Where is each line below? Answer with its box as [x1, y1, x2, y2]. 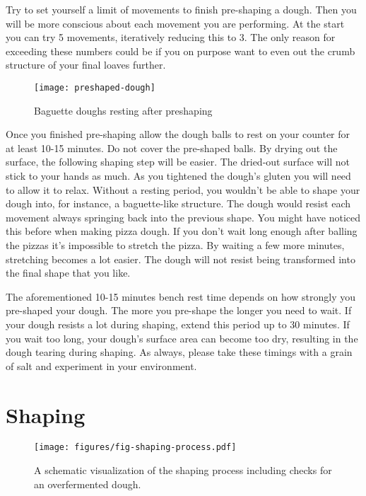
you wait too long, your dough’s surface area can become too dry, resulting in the [6, 330, 358, 345]
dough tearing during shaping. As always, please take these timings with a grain [6, 345, 353, 359]
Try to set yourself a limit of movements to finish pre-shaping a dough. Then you [6, 2, 357, 16]
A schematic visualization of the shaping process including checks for [34, 463, 332, 478]
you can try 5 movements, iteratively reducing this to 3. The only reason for [6, 30, 336, 45]
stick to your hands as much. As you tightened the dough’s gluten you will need [6, 168, 351, 183]
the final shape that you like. [6, 265, 131, 280]
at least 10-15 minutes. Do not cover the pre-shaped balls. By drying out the [6, 140, 338, 155]
